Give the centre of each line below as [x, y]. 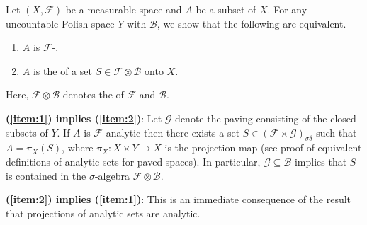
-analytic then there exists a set [171, 132]
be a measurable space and [124, 9]
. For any [287, 9]
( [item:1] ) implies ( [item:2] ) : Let [84, 118]
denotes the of [93, 94]
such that [337, 132]
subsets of [27, 132]
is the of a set [62, 70]
